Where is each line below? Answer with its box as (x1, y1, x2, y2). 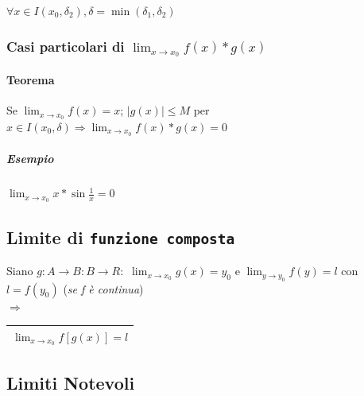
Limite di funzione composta (6, 224, 235, 249)
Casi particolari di (6, 36, 125, 56)
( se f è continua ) (63, 280, 144, 297)
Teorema (6, 71, 55, 87)
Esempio (6, 150, 54, 167)
